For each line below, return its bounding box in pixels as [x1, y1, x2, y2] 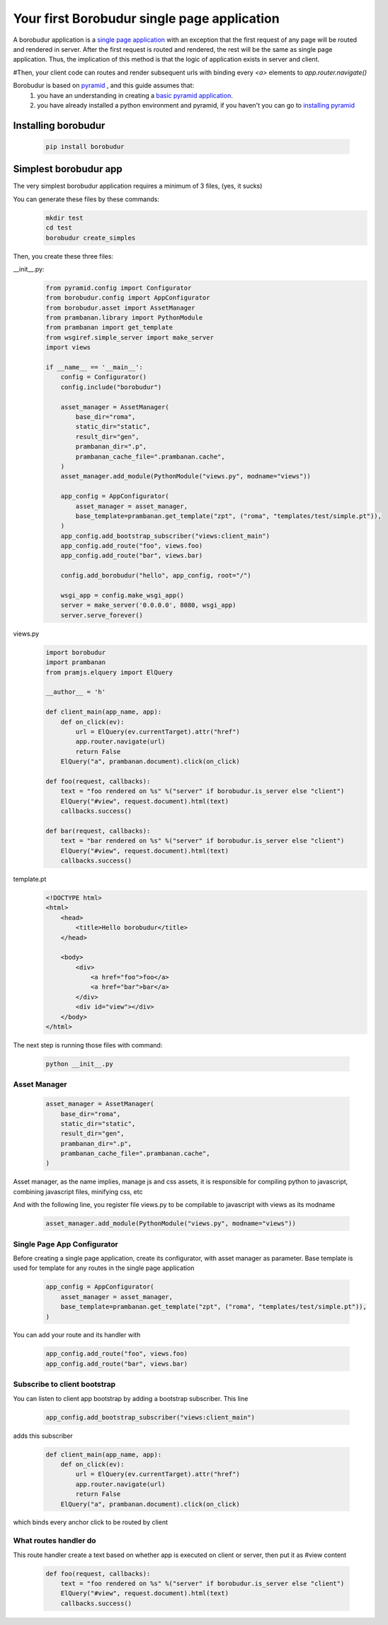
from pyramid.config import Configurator [45, 283, 192, 292]
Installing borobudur [13, 119, 105, 131]
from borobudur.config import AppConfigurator [45, 294, 210, 302]
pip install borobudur [45, 142, 125, 150]
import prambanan [45, 658, 106, 666]
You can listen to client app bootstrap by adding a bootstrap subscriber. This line [13, 1394, 249, 1402]
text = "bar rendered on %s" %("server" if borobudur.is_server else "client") [60, 837, 345, 845]
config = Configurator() [60, 373, 147, 381]
